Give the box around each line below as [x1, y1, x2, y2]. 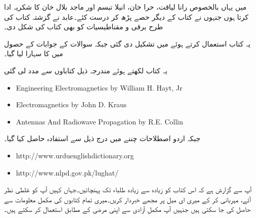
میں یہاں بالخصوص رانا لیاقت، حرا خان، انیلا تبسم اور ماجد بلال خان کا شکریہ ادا [4, 2, 247, 12]
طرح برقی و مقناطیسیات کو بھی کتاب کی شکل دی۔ [4, 21, 163, 32]
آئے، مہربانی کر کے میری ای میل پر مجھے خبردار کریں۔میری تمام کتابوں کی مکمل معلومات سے [4, 194, 251, 204]
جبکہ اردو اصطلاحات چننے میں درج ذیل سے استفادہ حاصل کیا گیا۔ [4, 133, 200, 144]
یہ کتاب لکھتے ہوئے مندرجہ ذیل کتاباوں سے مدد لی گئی [4, 65, 168, 75]
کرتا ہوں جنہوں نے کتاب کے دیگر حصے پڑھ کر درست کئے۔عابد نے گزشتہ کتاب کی [4, 11, 248, 22]
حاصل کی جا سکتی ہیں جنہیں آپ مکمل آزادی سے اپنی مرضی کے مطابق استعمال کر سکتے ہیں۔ [4, 204, 251, 214]
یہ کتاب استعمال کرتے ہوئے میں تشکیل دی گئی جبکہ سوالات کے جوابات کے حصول [4, 38, 250, 49]
